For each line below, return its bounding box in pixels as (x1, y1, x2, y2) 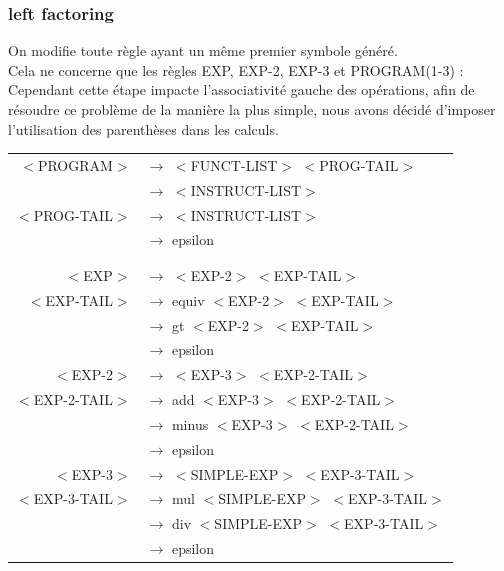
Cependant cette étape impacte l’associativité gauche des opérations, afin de (8, 79, 475, 100)
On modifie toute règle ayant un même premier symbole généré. (8, 40, 398, 61)
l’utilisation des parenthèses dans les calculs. (8, 118, 279, 139)
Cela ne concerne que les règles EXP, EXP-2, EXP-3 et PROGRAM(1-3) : (8, 59, 464, 80)
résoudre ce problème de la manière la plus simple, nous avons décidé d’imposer (8, 99, 496, 119)
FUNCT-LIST (190, 154, 278, 175)
